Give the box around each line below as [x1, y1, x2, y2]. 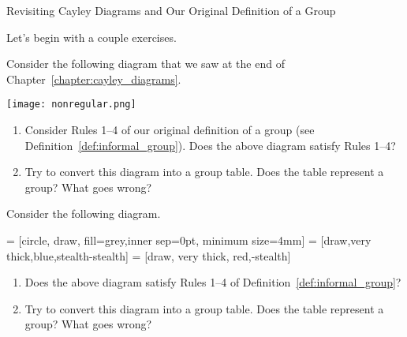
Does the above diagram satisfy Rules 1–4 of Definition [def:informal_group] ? [24, 274, 401, 290]
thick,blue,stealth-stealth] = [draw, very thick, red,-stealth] [6, 247, 291, 264]
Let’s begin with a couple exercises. [6, 28, 177, 45]
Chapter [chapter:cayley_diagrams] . [6, 70, 181, 87]
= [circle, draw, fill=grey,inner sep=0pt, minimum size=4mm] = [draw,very [6, 232, 372, 248]
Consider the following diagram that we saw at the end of [6, 55, 285, 72]
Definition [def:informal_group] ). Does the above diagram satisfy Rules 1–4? [24, 137, 396, 153]
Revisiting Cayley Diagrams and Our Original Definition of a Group [6, 2, 336, 18]
